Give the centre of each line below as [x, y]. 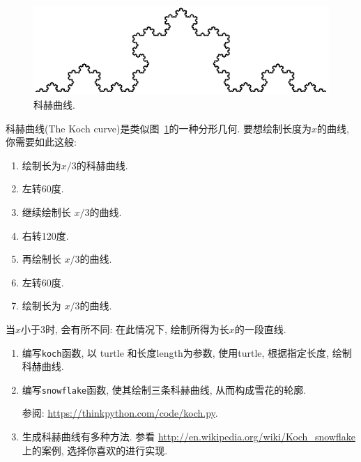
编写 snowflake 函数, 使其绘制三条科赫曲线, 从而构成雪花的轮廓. [164, 389]
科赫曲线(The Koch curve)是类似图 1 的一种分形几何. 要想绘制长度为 [159, 128]
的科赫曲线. [102, 165]
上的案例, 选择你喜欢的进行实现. [95, 450]
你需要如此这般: [41, 142]
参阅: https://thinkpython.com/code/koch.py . [120, 413]
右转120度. [45, 235]
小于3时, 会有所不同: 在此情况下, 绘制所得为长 [125, 329]
